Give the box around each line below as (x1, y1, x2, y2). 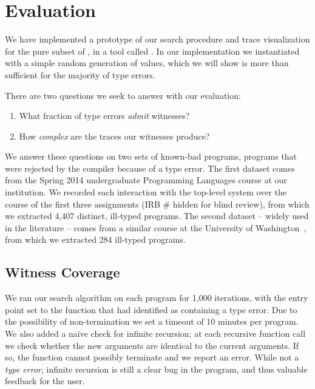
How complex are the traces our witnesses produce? (19, 129, 210, 142)
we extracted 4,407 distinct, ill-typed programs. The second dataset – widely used (5, 209, 309, 222)
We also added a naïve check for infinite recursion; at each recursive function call (5, 327, 306, 340)
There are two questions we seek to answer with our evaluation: (5, 89, 241, 101)
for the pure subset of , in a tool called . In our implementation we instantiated (5, 44, 300, 57)
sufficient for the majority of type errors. (5, 68, 155, 81)
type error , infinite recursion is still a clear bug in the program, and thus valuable (5, 362, 308, 375)
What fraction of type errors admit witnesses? (19, 109, 190, 122)
